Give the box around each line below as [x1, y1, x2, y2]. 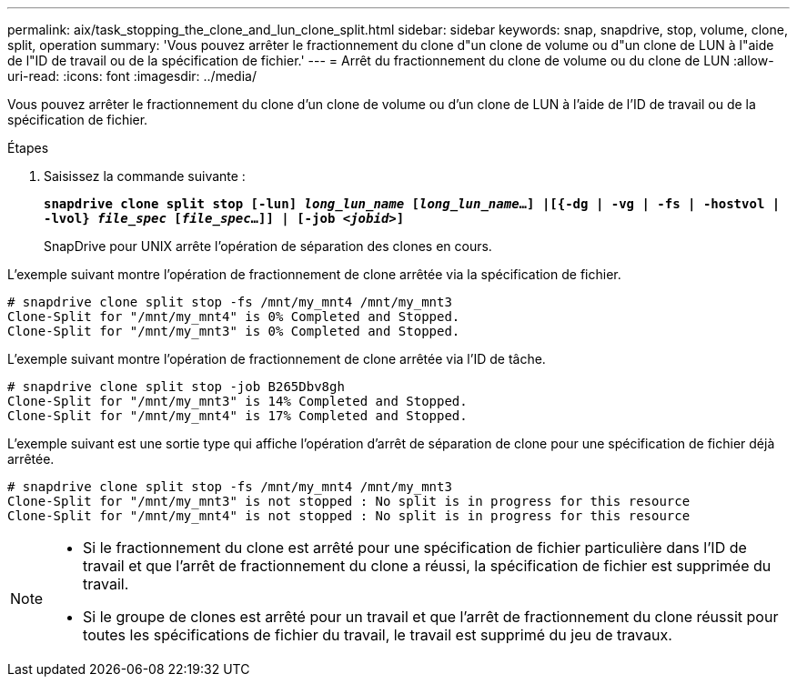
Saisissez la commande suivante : [44, 168, 246, 184]
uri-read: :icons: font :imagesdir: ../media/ [7, 68, 257, 84]
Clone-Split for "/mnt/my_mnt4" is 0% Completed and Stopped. [7, 309, 460, 324]
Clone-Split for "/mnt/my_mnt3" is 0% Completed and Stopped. [7, 324, 460, 338]
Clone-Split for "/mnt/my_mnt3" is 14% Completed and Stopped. [7, 394, 468, 408]
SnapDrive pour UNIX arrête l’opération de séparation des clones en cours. [44, 238, 492, 254]
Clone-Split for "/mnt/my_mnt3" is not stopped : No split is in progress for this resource [7, 494, 691, 508]
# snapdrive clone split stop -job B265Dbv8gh [7, 379, 345, 394]
